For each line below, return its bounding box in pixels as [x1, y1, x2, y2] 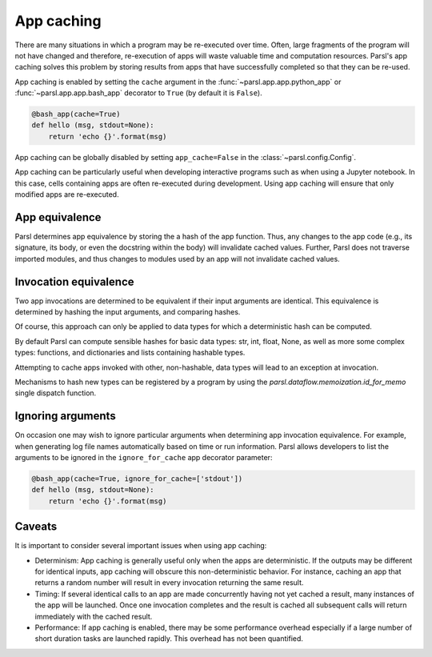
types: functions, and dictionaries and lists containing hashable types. [14, 348, 246, 358]
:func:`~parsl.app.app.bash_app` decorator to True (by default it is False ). [14, 88, 263, 98]
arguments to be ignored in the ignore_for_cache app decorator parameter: [14, 453, 273, 463]
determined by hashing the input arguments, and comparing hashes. [14, 307, 241, 317]
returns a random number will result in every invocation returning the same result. [34, 578, 304, 587]
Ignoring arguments [14, 409, 116, 423]
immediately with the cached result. [34, 611, 153, 621]
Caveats [14, 520, 58, 534]
